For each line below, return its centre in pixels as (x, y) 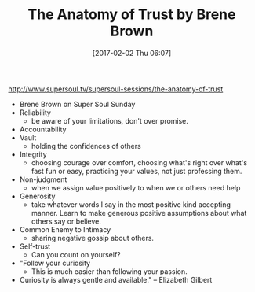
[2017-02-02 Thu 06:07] (132, 53)
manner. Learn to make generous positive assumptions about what (139, 213)
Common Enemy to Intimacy (65, 229)
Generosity (37, 196)
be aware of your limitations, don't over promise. (109, 120)
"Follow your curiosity (55, 263)
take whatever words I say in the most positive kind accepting (131, 204)
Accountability (43, 129)
